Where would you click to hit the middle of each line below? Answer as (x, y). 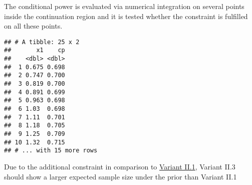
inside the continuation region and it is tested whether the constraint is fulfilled (126, 16)
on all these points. (33, 26)
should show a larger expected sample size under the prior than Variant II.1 (120, 176)
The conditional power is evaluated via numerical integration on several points (124, 6)
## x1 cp (35, 50)
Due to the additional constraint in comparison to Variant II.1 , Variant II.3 (120, 166)
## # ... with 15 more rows (51, 151)
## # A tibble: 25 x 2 (42, 42)
